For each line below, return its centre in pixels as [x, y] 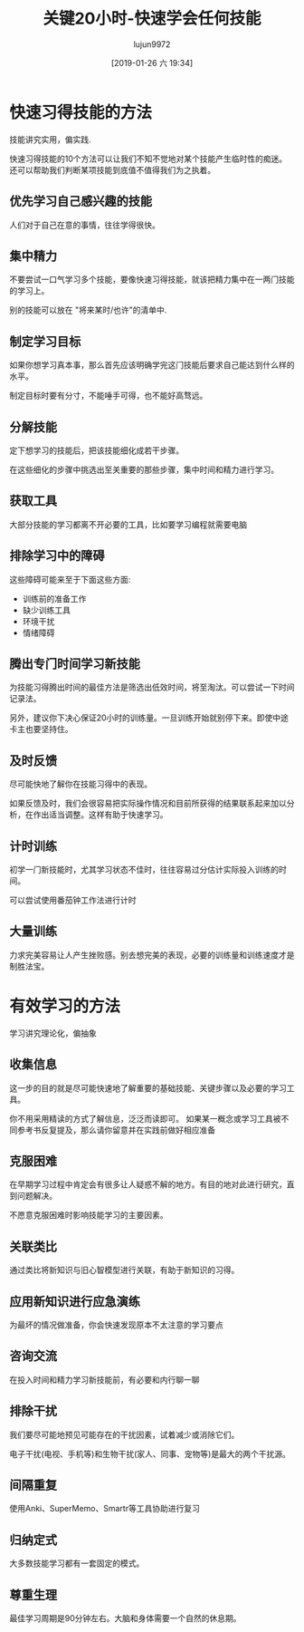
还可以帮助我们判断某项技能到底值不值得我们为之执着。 [112, 169]
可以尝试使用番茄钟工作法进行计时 [73, 900]
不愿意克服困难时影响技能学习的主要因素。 [89, 1215]
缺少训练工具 [46, 610]
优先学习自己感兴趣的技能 [81, 202]
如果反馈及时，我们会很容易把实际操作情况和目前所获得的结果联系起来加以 [148, 804]
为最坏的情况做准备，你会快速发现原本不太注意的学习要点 [116, 1325]
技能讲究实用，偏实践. [51, 139]
